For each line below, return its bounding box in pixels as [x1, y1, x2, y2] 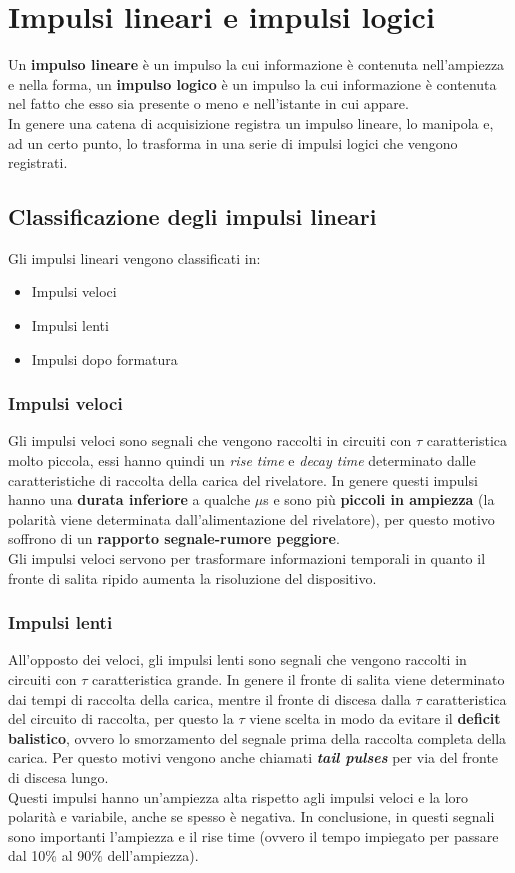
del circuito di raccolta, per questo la [8, 708, 234, 729]
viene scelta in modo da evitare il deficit [249, 708, 501, 729]
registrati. [8, 152, 68, 173]
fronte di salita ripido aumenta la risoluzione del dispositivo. [8, 567, 377, 588]
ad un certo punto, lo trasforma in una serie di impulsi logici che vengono [8, 132, 458, 153]
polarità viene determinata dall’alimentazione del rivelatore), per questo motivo [8, 508, 495, 529]
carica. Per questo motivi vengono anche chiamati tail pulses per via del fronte [8, 747, 499, 768]
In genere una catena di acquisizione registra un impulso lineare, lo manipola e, [8, 112, 494, 133]
